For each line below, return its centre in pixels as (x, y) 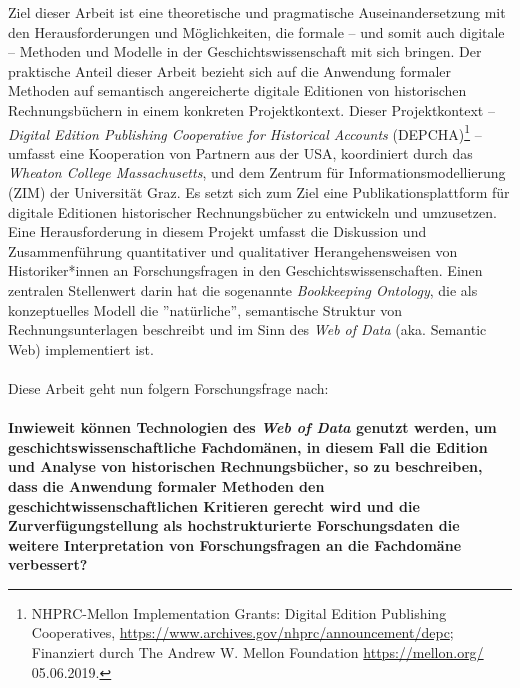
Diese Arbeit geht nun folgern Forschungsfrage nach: (168, 387)
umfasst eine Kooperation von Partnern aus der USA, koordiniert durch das (240, 152)
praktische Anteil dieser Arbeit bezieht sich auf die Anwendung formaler (229, 70)
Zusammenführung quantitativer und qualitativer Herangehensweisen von (233, 250)
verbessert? (48, 564)
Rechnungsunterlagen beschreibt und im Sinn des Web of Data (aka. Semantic (247, 329)
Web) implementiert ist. (81, 348)
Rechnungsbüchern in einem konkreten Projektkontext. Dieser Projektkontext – (251, 109)
